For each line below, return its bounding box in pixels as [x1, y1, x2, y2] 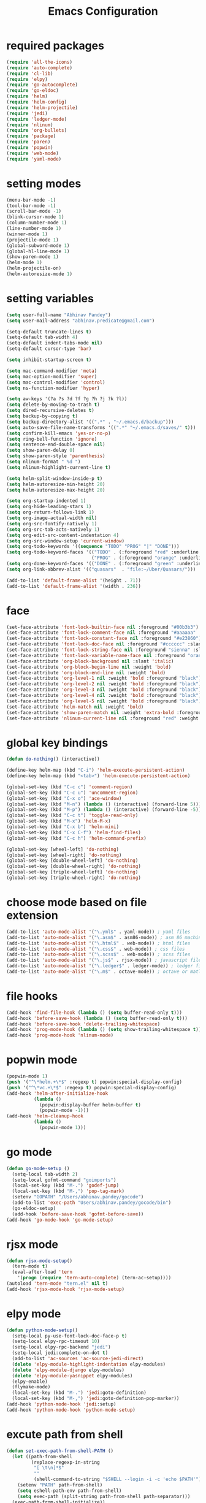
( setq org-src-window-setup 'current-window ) [6, 538, 124, 544]
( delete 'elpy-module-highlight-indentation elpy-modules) [12, 1361, 166, 1368]
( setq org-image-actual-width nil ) [6, 515, 97, 522]
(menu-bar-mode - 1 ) [6, 197, 56, 203]
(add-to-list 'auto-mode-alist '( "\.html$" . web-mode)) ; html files [6, 940, 191, 946]
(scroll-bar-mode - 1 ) [6, 208, 62, 215]
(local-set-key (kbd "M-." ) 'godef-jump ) [12, 1182, 120, 1189]
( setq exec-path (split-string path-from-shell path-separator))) [17, 1493, 191, 1499]
